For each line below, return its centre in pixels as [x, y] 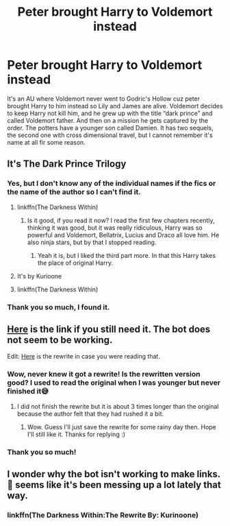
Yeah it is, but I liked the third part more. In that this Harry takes [127, 255]
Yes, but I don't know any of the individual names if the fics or [112, 184]
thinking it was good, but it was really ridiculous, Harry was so [115, 228]
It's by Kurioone [39, 276]
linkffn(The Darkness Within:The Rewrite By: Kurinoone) [103, 515]
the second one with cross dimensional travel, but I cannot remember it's [110, 135]
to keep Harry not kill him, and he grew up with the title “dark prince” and [110, 113]
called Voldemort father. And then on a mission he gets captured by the [108, 120]
